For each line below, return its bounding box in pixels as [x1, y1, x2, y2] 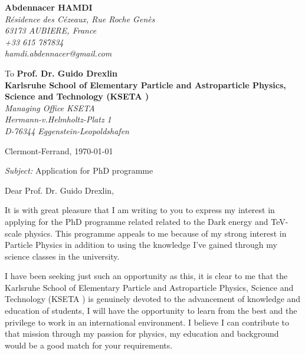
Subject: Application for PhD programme [5, 164, 153, 177]
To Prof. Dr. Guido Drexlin [5, 67, 118, 79]
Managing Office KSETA [5, 101, 95, 114]
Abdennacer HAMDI [5, 1, 93, 13]
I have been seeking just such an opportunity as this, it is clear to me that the [5, 270, 288, 282]
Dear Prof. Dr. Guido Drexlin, [5, 184, 114, 196]
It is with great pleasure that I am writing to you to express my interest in [5, 204, 275, 216]
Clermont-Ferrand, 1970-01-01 [5, 144, 113, 157]
